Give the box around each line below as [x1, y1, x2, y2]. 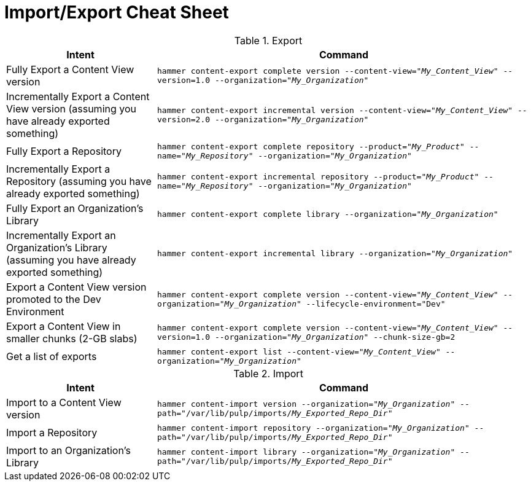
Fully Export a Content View [6, 63, 134, 76]
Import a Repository [6, 426, 98, 439]
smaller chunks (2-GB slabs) [6, 332, 138, 345]
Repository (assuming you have [6, 174, 152, 187]
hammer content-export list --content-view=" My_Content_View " [157, 347, 441, 356]
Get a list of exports [6, 350, 97, 363]
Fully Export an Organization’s [6, 202, 144, 214]
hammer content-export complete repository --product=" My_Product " [157, 141, 465, 151]
